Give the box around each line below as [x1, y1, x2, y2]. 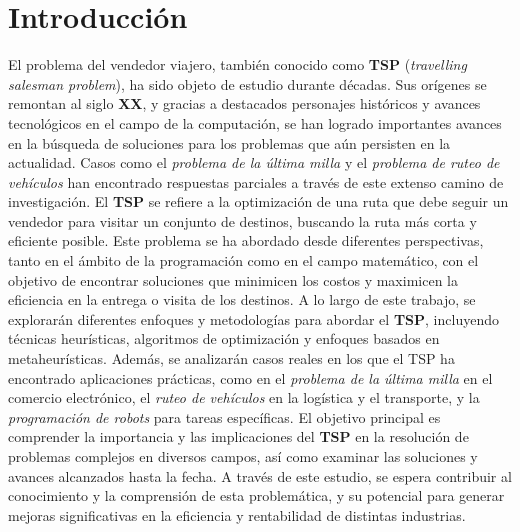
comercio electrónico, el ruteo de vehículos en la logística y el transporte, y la [8, 387, 480, 408]
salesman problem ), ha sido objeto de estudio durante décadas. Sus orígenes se [8, 73, 487, 94]
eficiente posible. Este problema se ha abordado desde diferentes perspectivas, [8, 230, 484, 251]
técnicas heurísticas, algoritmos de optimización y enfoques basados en [8, 328, 440, 349]
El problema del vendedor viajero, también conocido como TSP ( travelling [8, 54, 467, 75]
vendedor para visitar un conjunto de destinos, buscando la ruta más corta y [8, 210, 477, 231]
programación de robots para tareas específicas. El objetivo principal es [8, 406, 441, 427]
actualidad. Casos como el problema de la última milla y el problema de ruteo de [8, 152, 500, 173]
